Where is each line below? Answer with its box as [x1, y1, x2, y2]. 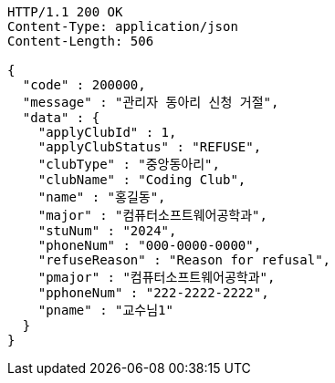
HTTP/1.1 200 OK [7, 5, 123, 19]
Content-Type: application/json [7, 19, 238, 34]
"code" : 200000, [22, 78, 146, 92]
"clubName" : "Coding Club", [37, 172, 246, 187]
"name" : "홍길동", [37, 190, 166, 204]
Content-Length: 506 [7, 34, 154, 48]
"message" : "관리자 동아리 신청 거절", [22, 95, 279, 109]
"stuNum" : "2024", [37, 223, 177, 238]
